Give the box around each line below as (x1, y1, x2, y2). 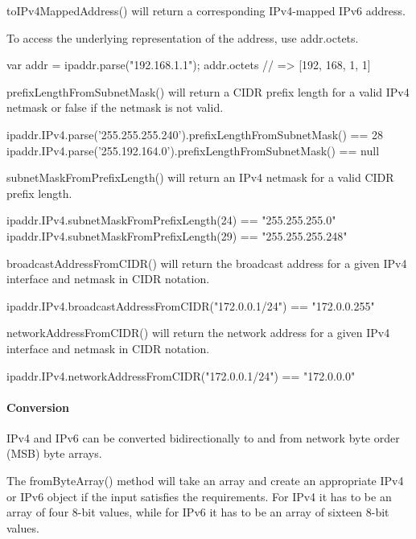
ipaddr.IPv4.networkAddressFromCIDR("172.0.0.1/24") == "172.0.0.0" (6, 367, 356, 384)
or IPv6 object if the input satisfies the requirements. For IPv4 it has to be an (6, 488, 392, 504)
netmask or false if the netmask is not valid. (6, 99, 224, 116)
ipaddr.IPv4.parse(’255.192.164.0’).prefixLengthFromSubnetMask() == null (6, 142, 380, 158)
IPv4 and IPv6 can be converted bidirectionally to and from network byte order (6, 429, 400, 446)
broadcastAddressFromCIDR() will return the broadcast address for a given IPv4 (6, 254, 407, 271)
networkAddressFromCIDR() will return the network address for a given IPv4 (6, 324, 390, 341)
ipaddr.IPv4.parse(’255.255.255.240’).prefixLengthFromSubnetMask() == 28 (6, 125, 384, 142)
